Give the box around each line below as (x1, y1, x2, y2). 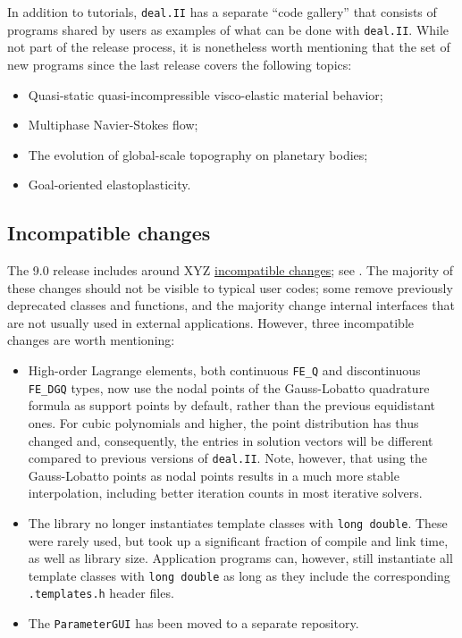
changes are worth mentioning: (7, 331, 175, 349)
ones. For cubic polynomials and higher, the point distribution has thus (28, 413, 419, 432)
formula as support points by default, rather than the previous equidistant (28, 396, 436, 415)
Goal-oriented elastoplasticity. (28, 175, 191, 194)
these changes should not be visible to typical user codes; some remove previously (7, 278, 453, 297)
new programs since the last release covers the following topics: (7, 55, 352, 73)
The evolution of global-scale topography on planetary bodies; (28, 145, 368, 164)
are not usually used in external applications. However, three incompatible (7, 313, 415, 332)
